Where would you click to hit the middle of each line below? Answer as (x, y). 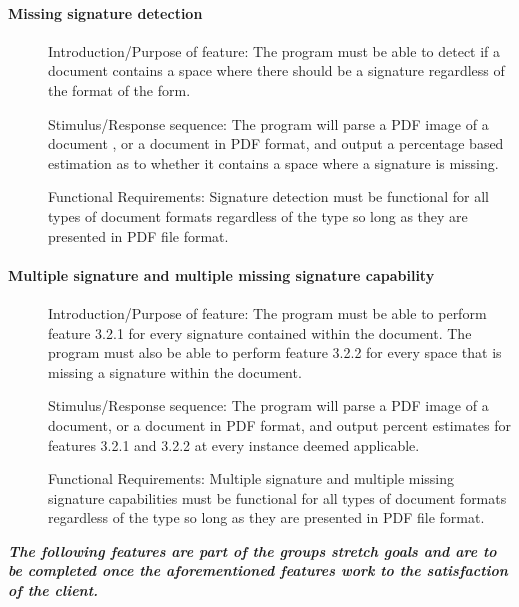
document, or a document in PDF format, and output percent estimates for (279, 424)
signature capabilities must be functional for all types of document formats (277, 497)
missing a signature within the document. (175, 371)
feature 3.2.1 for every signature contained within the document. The (260, 332)
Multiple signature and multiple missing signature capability (221, 274)
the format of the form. (119, 89)
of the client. (53, 590)
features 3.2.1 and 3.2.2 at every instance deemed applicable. (234, 444)
